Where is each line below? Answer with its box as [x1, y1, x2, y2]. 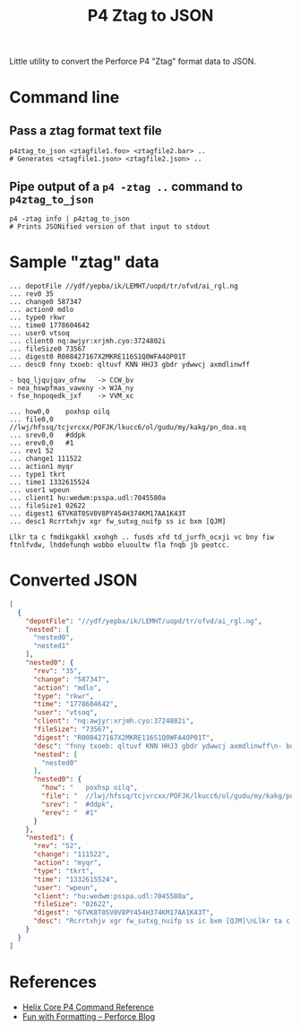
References [9, 972, 97, 992]
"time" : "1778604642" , [32, 700, 118, 709]
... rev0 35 [9, 289, 54, 299]
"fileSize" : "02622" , [32, 900, 115, 909]
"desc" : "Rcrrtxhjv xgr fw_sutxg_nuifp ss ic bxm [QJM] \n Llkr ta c [32, 916, 291, 926]
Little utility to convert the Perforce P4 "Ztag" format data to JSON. [9, 56, 257, 67]
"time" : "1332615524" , [32, 875, 118, 884]
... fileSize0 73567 [9, 344, 87, 353]
